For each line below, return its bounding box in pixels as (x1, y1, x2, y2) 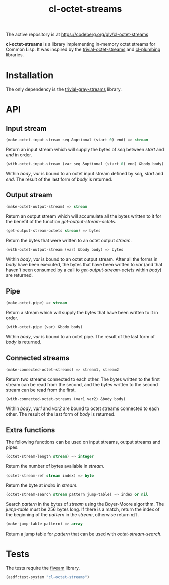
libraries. (6, 52, 24, 58)
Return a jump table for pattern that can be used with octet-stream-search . (6, 531, 162, 537)
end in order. (6, 152, 32, 158)
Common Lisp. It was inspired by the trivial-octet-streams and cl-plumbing (6, 46, 161, 53)
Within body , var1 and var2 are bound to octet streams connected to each (6, 405, 159, 412)
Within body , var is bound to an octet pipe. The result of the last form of (6, 333, 155, 339)
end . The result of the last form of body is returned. (6, 176, 113, 182)
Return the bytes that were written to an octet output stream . (6, 238, 132, 244)
